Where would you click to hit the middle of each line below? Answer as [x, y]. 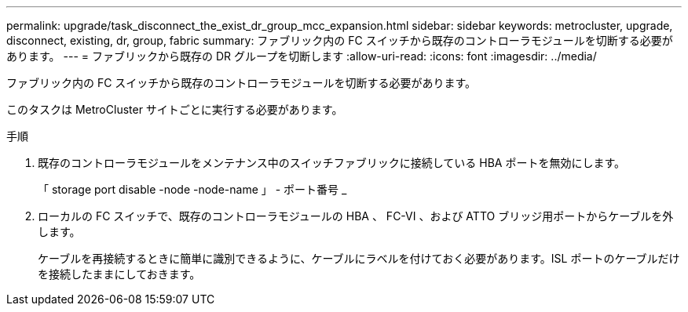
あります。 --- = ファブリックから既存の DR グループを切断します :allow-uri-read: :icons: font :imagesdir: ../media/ [302, 56]
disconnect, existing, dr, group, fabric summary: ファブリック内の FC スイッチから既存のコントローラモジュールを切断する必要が [340, 40]
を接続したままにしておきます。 [119, 274]
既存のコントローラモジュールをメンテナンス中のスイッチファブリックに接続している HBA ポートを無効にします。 [332, 163]
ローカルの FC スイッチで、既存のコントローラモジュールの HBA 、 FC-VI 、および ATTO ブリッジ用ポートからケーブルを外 [356, 216]
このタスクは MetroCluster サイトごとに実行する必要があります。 [175, 109]
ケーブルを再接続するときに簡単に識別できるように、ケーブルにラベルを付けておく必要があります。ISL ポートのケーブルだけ [359, 258]
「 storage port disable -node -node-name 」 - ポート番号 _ [192, 189]
